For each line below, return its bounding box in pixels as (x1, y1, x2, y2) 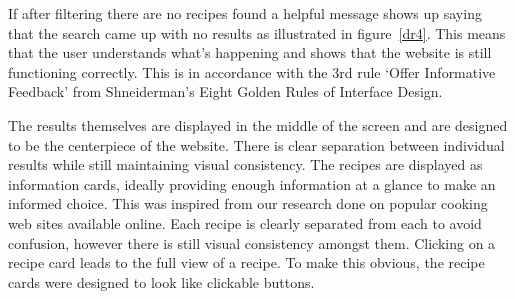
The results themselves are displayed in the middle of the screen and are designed (8, 114, 508, 135)
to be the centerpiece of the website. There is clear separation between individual (8, 134, 505, 155)
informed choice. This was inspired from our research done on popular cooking (8, 193, 488, 214)
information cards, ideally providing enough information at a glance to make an (8, 173, 496, 194)
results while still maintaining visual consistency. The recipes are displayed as (8, 154, 483, 175)
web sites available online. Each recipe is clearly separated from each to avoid (8, 212, 482, 233)
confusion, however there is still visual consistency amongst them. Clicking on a (8, 232, 496, 253)
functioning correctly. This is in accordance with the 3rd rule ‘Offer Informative (8, 61, 496, 82)
